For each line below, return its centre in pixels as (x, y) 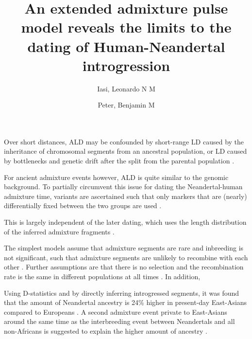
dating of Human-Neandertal (126, 46)
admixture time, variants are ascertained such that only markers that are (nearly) (126, 196)
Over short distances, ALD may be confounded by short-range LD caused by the (124, 141)
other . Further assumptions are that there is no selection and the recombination (124, 267)
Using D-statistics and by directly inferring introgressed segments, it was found (122, 293)
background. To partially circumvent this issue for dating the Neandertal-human (123, 187)
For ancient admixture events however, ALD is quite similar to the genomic (116, 177)
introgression (126, 65)
